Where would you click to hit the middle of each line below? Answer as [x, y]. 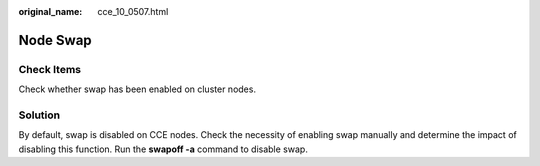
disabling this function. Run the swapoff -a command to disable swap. [163, 149]
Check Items [50, 69]
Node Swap [55, 40]
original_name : [50, 11]
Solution [39, 115]
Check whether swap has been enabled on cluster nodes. [137, 89]
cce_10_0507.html [133, 11]
